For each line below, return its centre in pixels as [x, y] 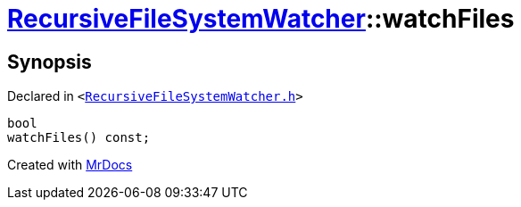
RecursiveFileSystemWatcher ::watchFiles [261, 19]
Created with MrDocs [70, 165]
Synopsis [50, 62]
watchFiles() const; [79, 138]
